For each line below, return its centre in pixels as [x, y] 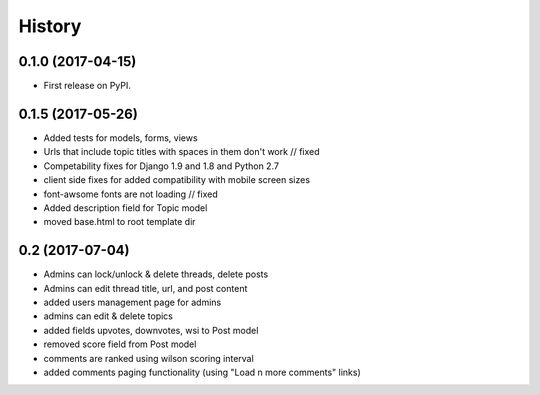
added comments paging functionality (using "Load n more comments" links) [202, 372]
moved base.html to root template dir [119, 222]
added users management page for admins [132, 302]
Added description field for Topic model [125, 207]
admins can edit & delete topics [108, 316]
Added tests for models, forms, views [121, 137]
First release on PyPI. [87, 86]
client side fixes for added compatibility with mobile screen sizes [176, 180]
